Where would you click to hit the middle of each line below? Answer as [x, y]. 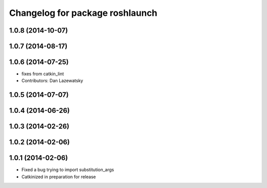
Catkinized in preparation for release [59, 177]
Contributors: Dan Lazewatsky [52, 81]
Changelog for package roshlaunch [83, 13]
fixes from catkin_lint [43, 74]
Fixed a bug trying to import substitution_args [68, 170]
